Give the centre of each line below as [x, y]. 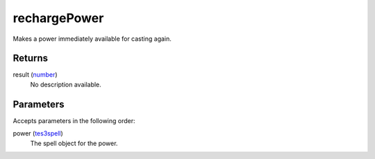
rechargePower [58, 18]
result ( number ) [35, 75]
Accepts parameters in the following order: [74, 120]
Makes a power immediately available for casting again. [92, 39]
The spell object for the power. [74, 143]
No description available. [66, 84]
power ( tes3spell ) [38, 133]
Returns [31, 58]
